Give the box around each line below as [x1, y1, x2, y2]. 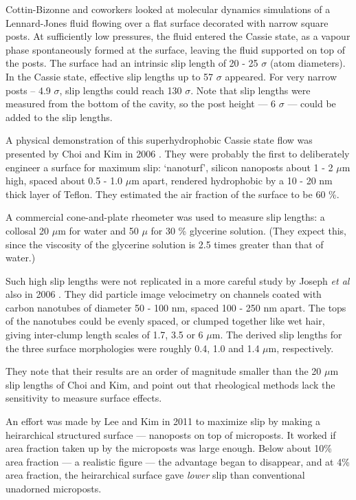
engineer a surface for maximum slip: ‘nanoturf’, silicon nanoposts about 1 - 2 [5, 160, 333, 174]
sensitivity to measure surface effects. [5, 391, 162, 405]
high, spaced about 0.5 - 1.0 [5, 173, 123, 188]
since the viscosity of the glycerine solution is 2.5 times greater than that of [5, 237, 324, 251]
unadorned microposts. [5, 481, 102, 495]
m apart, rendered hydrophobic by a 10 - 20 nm [131, 173, 333, 188]
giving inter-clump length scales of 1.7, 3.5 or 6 [5, 327, 203, 342]
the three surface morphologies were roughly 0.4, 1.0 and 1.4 [5, 340, 260, 355]
